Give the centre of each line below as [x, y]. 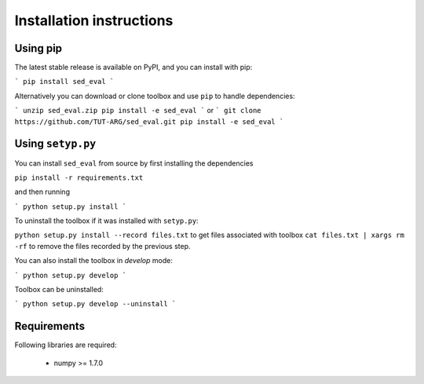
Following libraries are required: [66, 345]
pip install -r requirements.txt [79, 177]
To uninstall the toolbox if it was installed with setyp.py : [107, 221]
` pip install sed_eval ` [64, 82]
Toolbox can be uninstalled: [59, 290]
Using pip [38, 48]
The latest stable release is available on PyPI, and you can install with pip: [133, 68]
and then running [42, 192]
